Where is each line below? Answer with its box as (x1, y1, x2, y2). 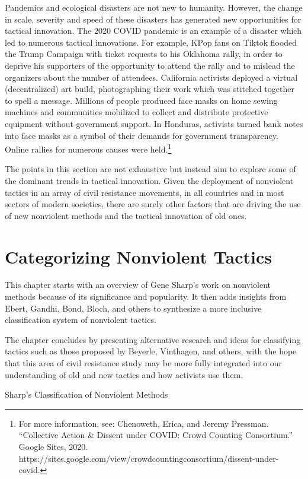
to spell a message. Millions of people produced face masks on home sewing (5, 94, 278, 106)
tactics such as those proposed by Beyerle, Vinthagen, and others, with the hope (5, 345, 297, 357)
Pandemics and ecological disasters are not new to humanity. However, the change (5, 1, 303, 13)
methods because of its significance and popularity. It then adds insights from (5, 290, 287, 303)
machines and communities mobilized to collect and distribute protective (5, 106, 268, 118)
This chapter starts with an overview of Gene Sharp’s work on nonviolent (5, 278, 271, 291)
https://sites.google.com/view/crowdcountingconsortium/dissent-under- (18, 452, 279, 464)
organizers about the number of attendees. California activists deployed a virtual (5, 71, 298, 83)
